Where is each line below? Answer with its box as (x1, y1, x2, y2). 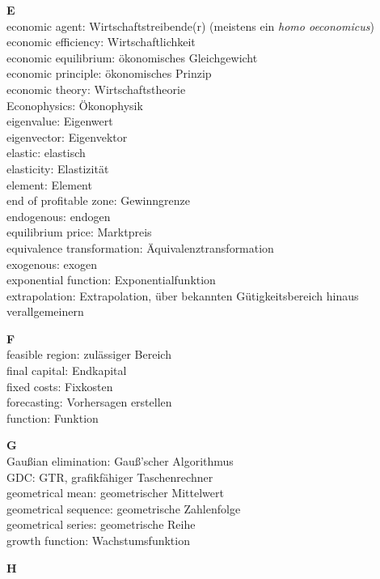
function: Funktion (6, 409, 99, 426)
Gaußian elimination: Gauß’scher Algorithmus (6, 453, 234, 470)
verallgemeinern (6, 303, 84, 320)
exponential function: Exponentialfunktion (6, 271, 216, 288)
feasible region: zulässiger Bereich (6, 346, 171, 363)
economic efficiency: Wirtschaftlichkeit (6, 33, 196, 50)
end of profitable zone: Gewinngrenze (6, 192, 190, 209)
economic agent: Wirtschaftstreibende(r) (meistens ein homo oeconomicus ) (6, 17, 374, 34)
